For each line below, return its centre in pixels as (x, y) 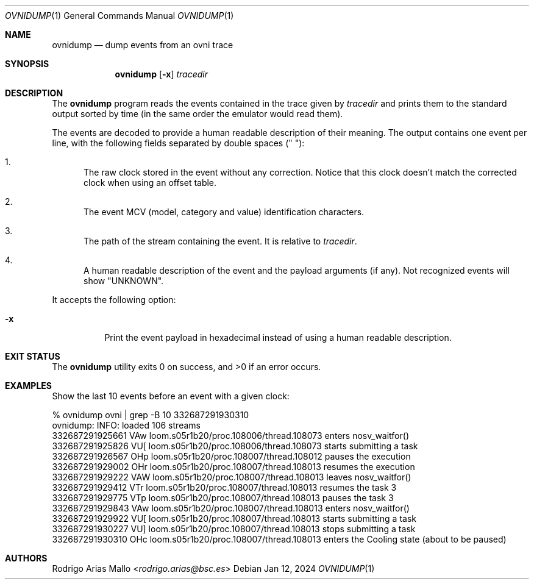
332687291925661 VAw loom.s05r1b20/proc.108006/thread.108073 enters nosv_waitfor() (230, 436)
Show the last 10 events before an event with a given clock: (171, 396)
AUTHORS (26, 558)
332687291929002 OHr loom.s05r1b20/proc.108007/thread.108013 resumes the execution (233, 467)
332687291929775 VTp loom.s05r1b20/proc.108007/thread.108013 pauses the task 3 (223, 498)
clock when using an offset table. (150, 183)
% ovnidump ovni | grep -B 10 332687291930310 (151, 415)
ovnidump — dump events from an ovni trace (143, 45)
